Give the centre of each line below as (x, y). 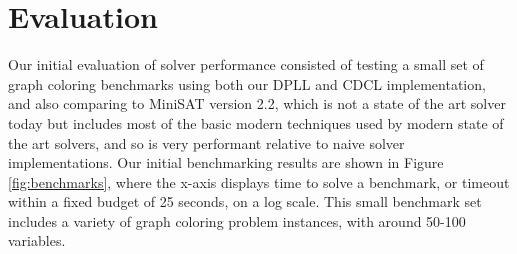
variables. (37, 240)
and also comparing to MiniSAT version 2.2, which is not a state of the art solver (257, 103)
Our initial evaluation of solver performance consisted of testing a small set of (246, 64)
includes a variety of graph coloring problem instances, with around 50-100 (237, 220)
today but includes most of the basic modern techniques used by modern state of (256, 122)
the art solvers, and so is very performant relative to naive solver (206, 142)
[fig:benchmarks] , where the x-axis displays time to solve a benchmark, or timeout (259, 181)
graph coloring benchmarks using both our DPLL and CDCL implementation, (247, 83)
